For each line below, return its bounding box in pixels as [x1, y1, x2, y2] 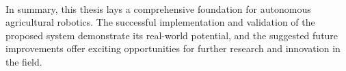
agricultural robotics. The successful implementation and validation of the [5, 15, 315, 29]
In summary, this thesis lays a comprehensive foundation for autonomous [5, 1, 311, 16]
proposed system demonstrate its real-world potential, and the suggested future [5, 28, 338, 42]
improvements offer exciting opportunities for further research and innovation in [5, 41, 341, 55]
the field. [5, 54, 42, 68]
